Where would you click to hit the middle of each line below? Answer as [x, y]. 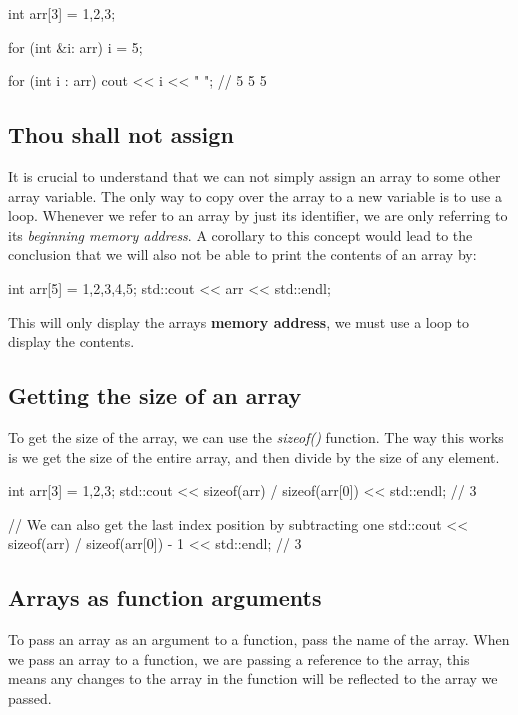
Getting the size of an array [155, 395]
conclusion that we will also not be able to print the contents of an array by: [242, 254]
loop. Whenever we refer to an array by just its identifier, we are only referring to [258, 215]
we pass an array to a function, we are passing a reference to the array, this [239, 658]
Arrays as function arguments [165, 597]
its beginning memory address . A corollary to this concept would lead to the [240, 234]
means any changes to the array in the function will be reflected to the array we [253, 678]
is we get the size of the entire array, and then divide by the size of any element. [254, 456]
